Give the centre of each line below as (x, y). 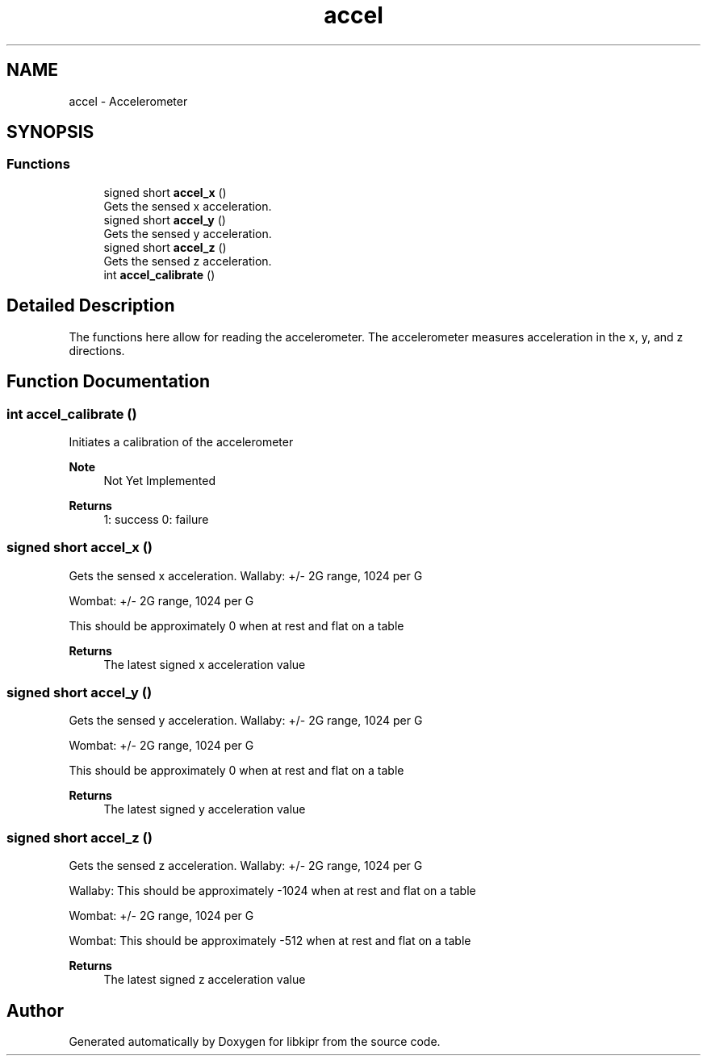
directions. (97, 350)
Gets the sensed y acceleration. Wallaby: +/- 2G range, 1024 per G (246, 721)
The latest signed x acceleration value (205, 664)
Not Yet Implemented (159, 480)
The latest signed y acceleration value (205, 809)
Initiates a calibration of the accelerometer (181, 441)
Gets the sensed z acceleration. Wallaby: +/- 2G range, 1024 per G (246, 866)
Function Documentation (108, 382)
